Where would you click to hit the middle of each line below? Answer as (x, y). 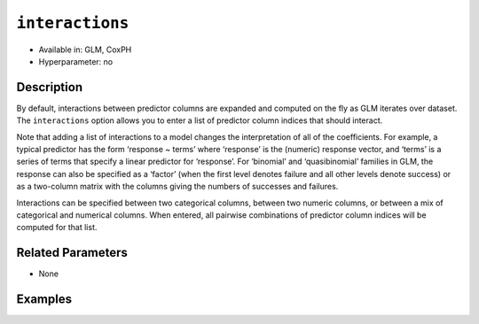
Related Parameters (72, 253)
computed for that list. (57, 228)
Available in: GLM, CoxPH (85, 50)
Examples (44, 300)
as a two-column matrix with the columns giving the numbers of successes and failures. (177, 187)
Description (50, 87)
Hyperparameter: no (76, 61)
